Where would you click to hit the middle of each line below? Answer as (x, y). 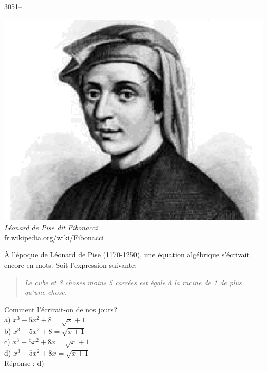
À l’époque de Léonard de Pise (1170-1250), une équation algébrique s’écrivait (127, 255)
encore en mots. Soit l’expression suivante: (71, 264)
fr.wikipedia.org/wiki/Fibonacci (54, 237)
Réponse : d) (24, 363)
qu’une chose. (46, 292)
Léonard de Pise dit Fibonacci (51, 227)
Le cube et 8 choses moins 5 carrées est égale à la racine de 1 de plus (133, 282)
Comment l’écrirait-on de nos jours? (61, 309)
